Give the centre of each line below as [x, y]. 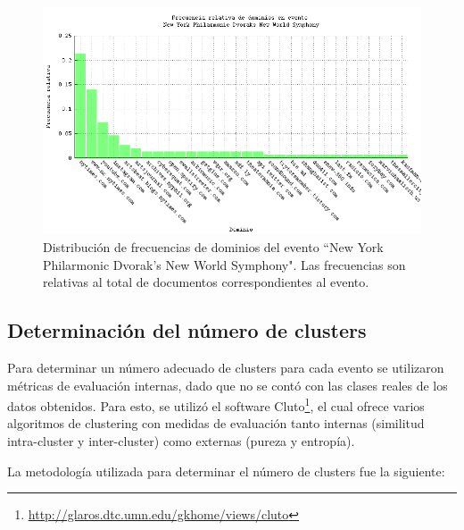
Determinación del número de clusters [187, 330]
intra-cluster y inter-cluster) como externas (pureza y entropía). [181, 441]
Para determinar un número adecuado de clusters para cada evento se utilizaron [226, 367]
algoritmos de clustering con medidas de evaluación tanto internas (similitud [216, 423]
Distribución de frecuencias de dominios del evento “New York [213, 246]
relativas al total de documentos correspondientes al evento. [206, 282]
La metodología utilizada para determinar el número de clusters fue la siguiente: [226, 471]
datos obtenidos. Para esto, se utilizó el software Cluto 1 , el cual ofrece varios [216, 404]
